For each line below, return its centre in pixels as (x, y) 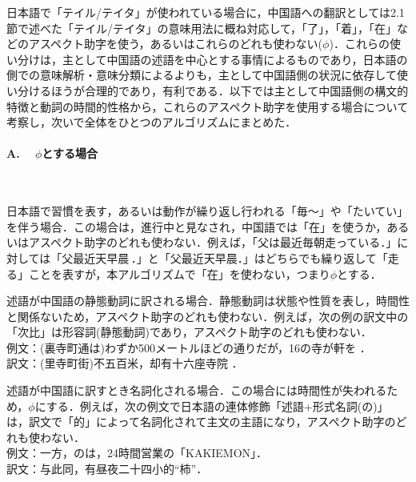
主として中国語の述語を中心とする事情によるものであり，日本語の (235, 59)
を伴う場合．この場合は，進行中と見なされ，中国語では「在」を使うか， (197, 226)
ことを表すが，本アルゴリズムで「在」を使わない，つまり (179, 273)
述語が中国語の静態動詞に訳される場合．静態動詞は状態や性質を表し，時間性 (208, 301)
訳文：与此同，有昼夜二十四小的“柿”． (107, 469)
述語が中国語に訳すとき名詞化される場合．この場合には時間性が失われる (197, 390)
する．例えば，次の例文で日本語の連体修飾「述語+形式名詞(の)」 (217, 406)
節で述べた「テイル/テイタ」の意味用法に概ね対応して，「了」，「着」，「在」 (202, 28)
